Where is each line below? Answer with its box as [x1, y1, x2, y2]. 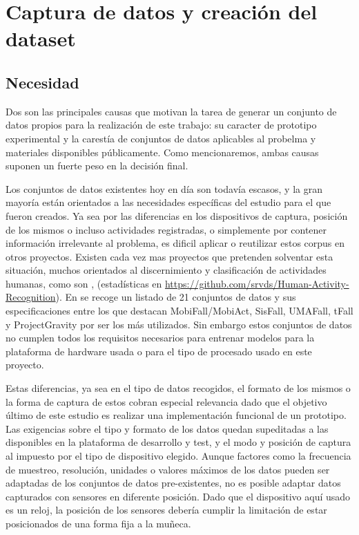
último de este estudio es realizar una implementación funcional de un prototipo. [6, 408, 347, 422]
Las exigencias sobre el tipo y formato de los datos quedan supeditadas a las [6, 421, 329, 435]
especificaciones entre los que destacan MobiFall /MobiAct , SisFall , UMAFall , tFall [6, 303, 353, 318]
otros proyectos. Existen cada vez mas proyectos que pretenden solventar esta [6, 249, 333, 263]
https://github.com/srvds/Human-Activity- [164, 276, 349, 290]
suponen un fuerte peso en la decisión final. [6, 158, 188, 173]
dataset [6, 24, 76, 53]
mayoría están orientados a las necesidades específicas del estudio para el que [6, 195, 331, 209]
